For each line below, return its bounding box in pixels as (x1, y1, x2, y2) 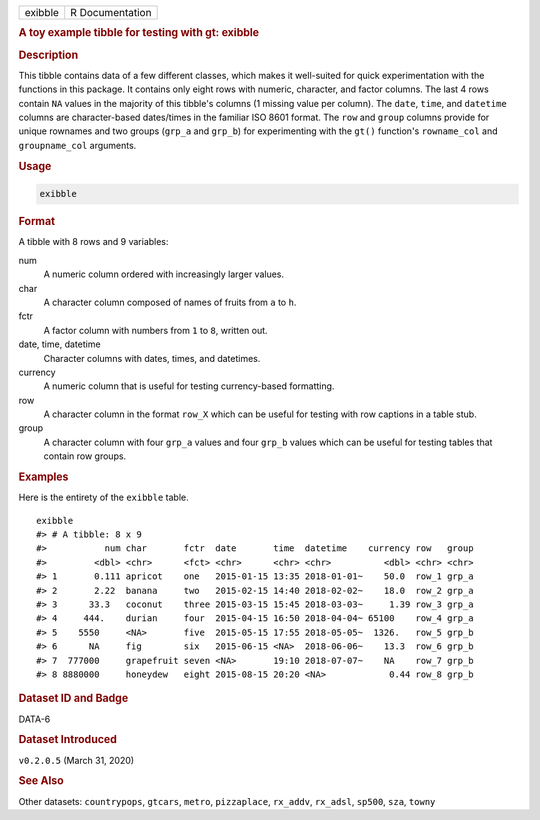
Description (18, 48, 79, 62)
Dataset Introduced (18, 733, 117, 747)
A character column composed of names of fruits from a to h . (43, 296, 297, 308)
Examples (18, 470, 69, 484)
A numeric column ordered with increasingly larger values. (43, 268, 285, 280)
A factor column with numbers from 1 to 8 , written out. (43, 324, 269, 336)
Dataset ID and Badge (18, 691, 129, 705)
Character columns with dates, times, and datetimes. (43, 352, 261, 364)
